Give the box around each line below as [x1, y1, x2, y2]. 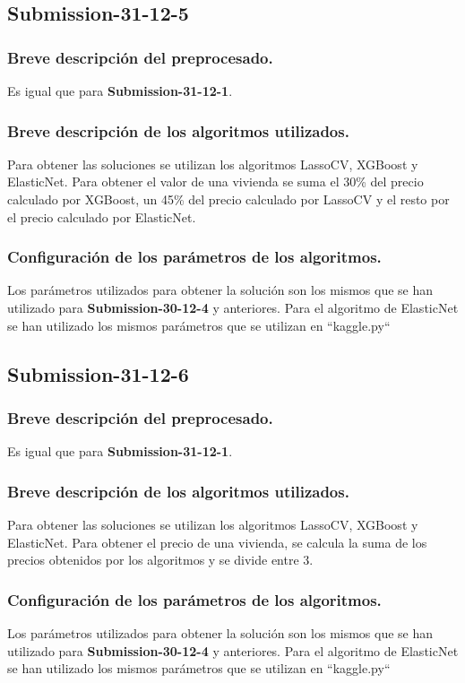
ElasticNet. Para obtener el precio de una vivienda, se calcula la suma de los [7, 532, 427, 551]
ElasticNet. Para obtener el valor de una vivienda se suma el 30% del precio [7, 172, 424, 191]
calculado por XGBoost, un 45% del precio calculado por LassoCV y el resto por [7, 190, 450, 208]
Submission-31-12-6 [7, 359, 189, 387]
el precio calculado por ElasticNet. [7, 207, 196, 226]
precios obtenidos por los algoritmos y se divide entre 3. [7, 550, 314, 569]
